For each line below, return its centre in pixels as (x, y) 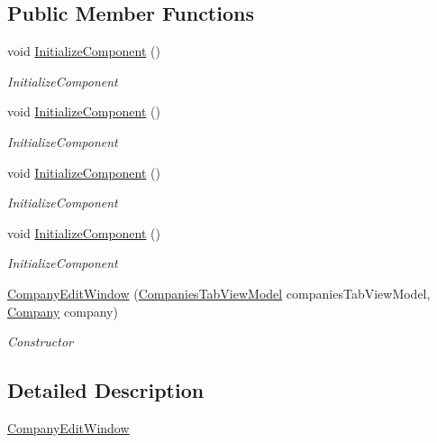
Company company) (63, 311)
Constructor (40, 341)
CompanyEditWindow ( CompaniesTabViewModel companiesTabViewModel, (219, 293)
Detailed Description (106, 390)
